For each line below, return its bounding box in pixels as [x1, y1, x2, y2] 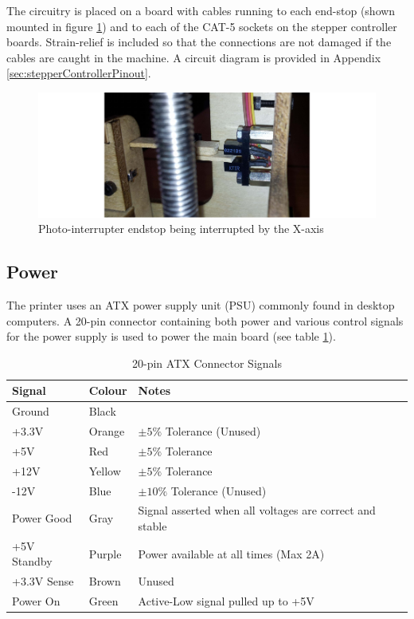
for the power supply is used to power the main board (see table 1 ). [6, 328, 336, 345]
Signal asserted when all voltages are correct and [138, 502, 376, 518]
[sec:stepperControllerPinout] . [6, 65, 151, 81]
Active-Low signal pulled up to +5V [138, 593, 314, 609]
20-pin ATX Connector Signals [132, 354, 282, 371]
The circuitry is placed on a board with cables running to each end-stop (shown [6, 2, 396, 18]
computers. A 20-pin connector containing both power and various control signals [6, 312, 404, 329]
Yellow [88, 462, 121, 479]
